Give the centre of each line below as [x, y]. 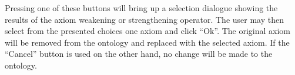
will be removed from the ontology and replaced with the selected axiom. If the [147, 42]
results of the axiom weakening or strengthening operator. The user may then [144, 19]
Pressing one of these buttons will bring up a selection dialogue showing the [141, 8]
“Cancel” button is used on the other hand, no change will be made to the [139, 54]
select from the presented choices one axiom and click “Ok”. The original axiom [148, 31]
